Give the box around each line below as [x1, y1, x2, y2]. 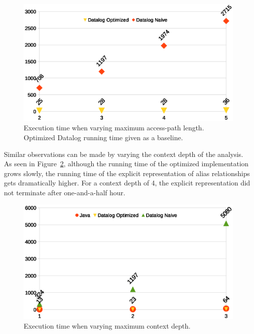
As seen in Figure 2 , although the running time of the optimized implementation [4, 158, 249, 169]
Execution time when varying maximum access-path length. [24, 122, 204, 133]
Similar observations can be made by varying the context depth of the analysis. [4, 149, 243, 159]
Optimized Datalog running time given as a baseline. [24, 132, 183, 143]
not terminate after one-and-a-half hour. [4, 187, 125, 198]
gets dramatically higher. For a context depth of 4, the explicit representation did [4, 178, 251, 188]
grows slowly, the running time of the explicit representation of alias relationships [4, 168, 250, 178]
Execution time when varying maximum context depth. [24, 321, 191, 331]
